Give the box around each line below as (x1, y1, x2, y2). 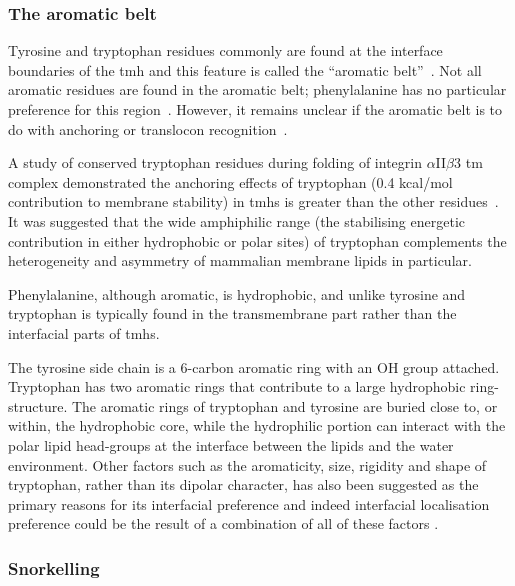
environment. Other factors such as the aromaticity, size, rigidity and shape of (8, 454, 487, 475)
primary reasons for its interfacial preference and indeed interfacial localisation (8, 493, 490, 514)
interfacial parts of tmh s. (8, 322, 160, 343)
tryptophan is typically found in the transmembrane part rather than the (8, 303, 457, 324)
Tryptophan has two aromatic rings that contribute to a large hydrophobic (8, 376, 466, 397)
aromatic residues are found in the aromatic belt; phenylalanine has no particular (8, 79, 507, 100)
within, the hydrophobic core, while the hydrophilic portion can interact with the (8, 415, 506, 436)
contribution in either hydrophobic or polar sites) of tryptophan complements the (8, 230, 507, 251)
